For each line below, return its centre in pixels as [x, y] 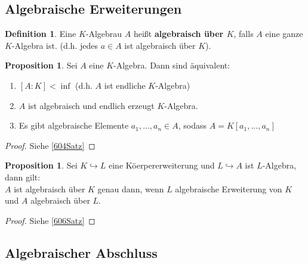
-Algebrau [104, 34]
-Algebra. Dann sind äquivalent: [172, 65]
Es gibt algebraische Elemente [74, 125]
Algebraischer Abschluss [81, 252]
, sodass [192, 125]
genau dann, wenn [131, 188]
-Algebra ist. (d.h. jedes [55, 45]
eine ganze [284, 34]
